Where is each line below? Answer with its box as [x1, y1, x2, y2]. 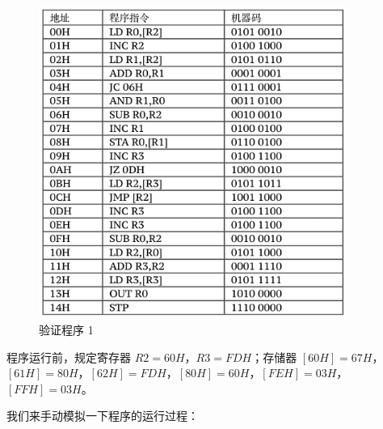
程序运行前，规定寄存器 [6, 348, 131, 365]
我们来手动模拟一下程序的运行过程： [6, 407, 199, 424]
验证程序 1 [39, 321, 94, 338]
